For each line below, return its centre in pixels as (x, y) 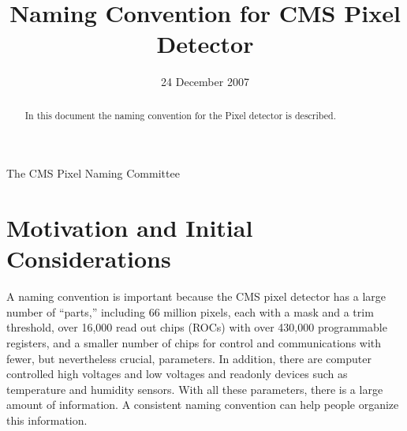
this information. (47, 420)
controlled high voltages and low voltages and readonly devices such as (177, 374)
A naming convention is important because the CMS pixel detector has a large (196, 296)
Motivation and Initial (130, 228)
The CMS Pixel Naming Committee (93, 173)
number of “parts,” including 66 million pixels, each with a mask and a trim (190, 311)
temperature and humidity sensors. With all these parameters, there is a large (195, 389)
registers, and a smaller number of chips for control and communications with (194, 343)
